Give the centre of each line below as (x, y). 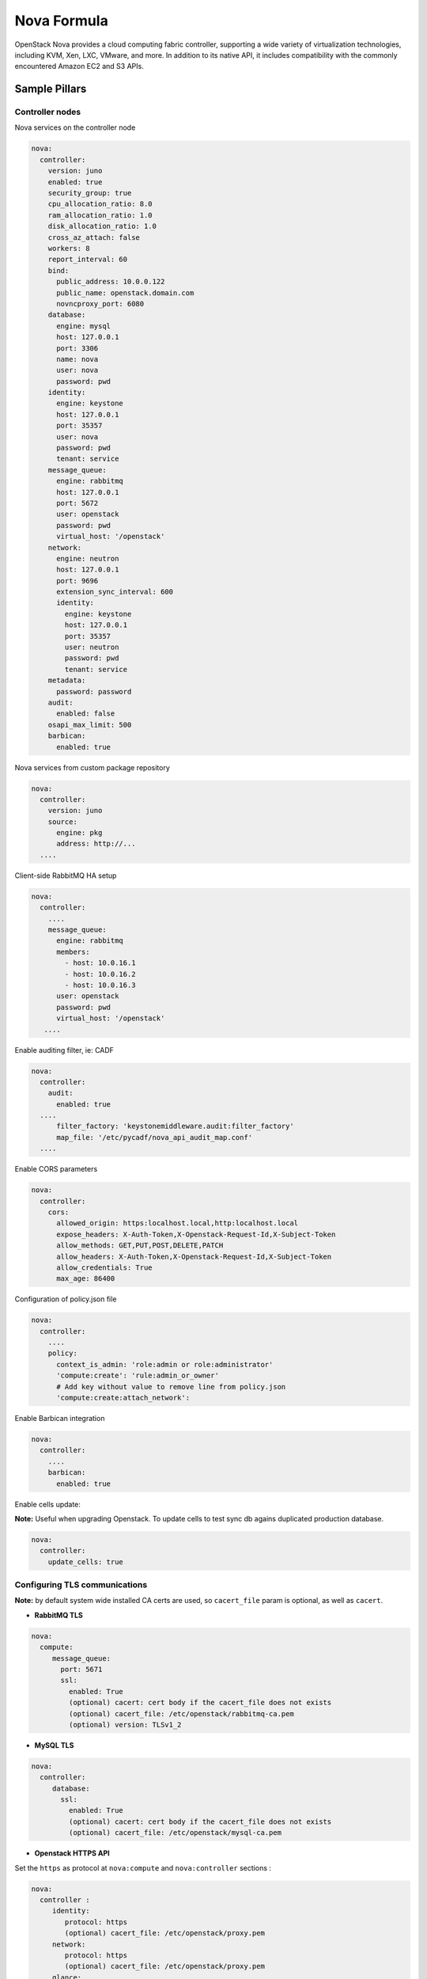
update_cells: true (86, 1562)
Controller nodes (48, 112)
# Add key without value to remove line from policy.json (171, 1386)
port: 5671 (81, 1669)
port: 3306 (77, 348)
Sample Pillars (51, 89)
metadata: (67, 680)
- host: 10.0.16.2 (100, 974)
